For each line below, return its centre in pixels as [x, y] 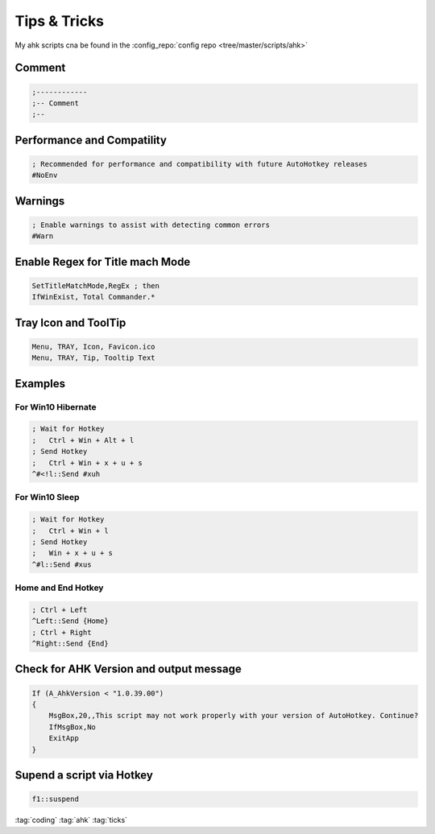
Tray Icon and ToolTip [70, 322]
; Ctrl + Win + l [70, 531]
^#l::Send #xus [62, 564]
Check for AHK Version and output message [128, 669]
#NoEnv [45, 175]
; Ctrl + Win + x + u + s [87, 462]
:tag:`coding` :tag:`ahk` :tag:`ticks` [71, 820]
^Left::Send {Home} [70, 621]
